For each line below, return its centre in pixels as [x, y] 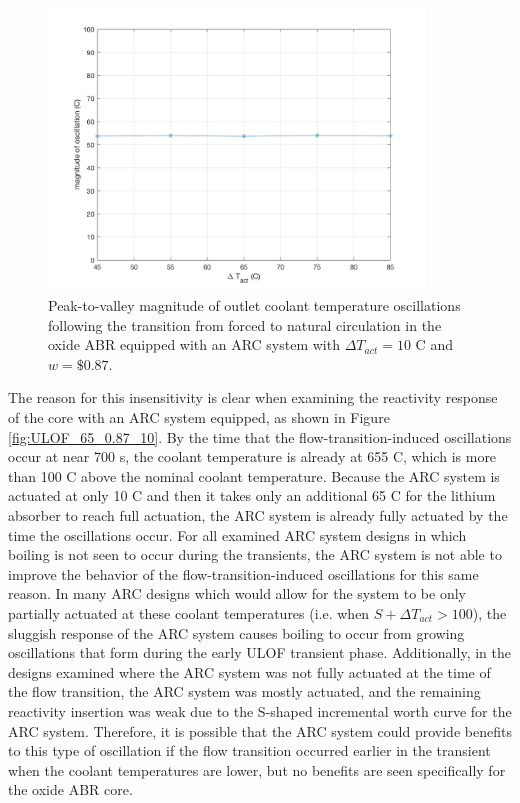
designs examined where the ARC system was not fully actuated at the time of [249, 671]
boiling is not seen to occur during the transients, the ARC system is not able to [255, 554]
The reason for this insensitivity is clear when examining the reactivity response [253, 397]
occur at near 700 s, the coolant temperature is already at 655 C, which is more [252, 456]
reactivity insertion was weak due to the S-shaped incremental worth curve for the [260, 710]
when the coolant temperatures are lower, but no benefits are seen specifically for [257, 769]
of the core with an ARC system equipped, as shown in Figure [199, 417]
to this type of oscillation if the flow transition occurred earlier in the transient [249, 750]
